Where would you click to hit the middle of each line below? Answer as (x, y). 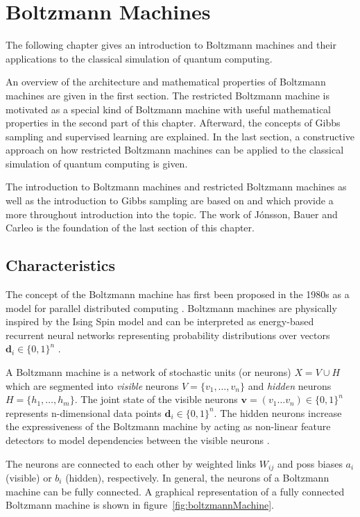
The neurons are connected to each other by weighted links (131, 463)
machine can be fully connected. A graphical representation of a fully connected (175, 491)
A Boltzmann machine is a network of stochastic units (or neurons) (148, 372)
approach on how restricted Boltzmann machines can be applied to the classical (175, 150)
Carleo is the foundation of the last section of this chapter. (130, 228)
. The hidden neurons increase (278, 412)
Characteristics (61, 265)
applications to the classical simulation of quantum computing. (139, 58)
